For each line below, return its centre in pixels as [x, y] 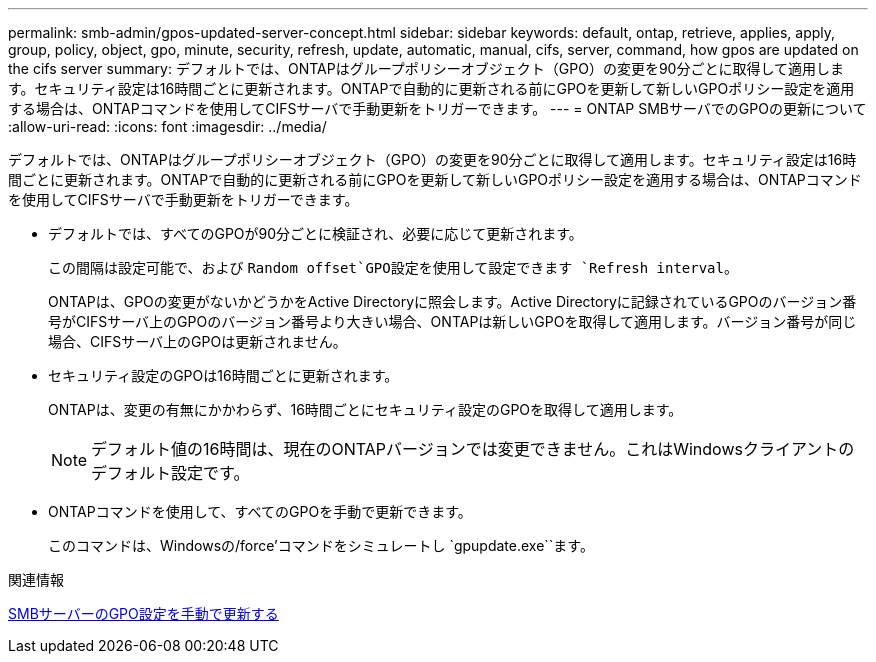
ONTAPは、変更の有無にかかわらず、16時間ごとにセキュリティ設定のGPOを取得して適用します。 [365, 409]
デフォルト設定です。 [170, 473]
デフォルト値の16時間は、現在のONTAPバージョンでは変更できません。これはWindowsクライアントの [473, 449]
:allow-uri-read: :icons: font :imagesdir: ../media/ [167, 126]
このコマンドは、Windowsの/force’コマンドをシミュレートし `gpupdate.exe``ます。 [321, 545]
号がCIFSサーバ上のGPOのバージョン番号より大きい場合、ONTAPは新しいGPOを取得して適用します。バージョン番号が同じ [452, 321]
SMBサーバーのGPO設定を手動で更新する [143, 613]
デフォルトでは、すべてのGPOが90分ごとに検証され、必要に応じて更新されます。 [315, 233]
